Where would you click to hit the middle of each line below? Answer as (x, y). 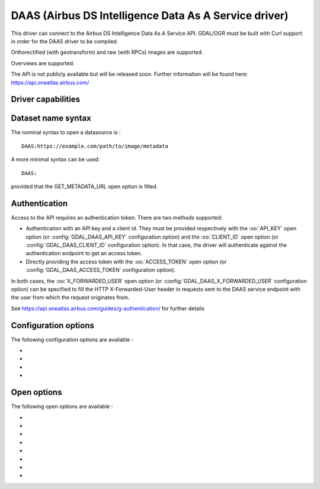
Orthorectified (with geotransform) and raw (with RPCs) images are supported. (107, 52)
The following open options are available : (62, 407)
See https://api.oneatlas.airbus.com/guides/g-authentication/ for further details (108, 308)
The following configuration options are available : (72, 339)
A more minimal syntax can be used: (55, 160)
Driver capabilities (46, 99)
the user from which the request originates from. (70, 297)
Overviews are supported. (43, 63)
